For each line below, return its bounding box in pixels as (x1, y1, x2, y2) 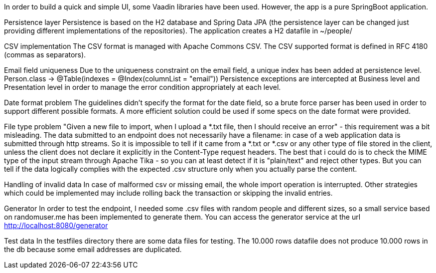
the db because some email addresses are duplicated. (4, 245, 182, 254)
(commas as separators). (4, 50, 86, 59)
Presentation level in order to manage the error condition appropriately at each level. (4, 83, 281, 91)
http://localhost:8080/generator (4, 221, 108, 230)
